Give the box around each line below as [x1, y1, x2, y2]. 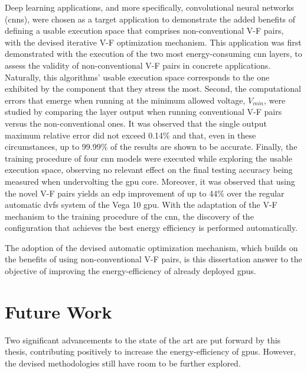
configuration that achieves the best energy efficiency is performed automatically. [5, 221, 298, 234]
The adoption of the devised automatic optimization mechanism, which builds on [5, 241, 298, 253]
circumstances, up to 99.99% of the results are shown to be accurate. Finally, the [5, 140, 298, 153]
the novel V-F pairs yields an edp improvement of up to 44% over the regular [5, 186, 285, 199]
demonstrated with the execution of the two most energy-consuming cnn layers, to [5, 47, 302, 60]
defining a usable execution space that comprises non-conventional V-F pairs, [5, 24, 284, 37]
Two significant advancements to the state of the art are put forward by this [5, 333, 281, 346]
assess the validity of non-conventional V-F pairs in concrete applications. [5, 59, 271, 71]
